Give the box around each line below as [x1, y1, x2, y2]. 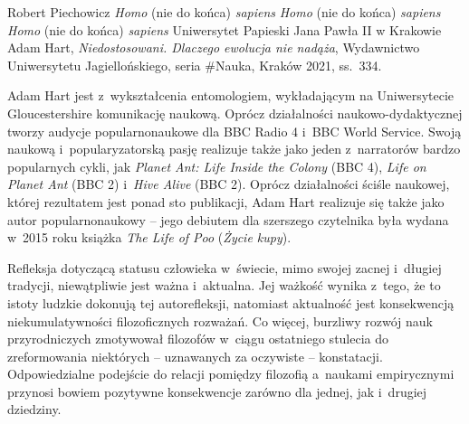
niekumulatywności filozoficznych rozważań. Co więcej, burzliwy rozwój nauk [7, 311, 433, 330]
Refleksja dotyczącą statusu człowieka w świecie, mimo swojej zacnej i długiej [7, 258, 442, 277]
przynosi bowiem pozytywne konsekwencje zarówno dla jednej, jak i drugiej [7, 382, 427, 400]
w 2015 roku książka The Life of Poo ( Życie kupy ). [7, 228, 292, 247]
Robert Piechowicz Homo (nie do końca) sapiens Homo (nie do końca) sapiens [7, 3, 441, 21]
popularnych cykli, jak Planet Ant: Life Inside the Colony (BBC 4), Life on [7, 156, 426, 175]
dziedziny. [7, 400, 62, 419]
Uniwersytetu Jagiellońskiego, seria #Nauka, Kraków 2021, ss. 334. [7, 55, 382, 74]
